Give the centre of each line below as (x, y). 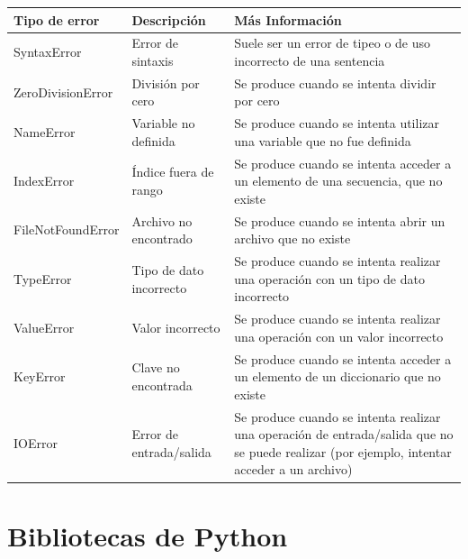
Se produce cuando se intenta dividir (335, 82)
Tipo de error (57, 19)
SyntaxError (48, 52)
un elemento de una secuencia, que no (338, 181)
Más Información (288, 19)
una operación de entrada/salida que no (344, 434)
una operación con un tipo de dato (329, 278)
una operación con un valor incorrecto (339, 336)
